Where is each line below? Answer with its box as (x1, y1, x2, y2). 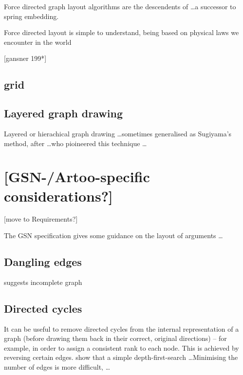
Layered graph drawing (4, 106, 123, 121)
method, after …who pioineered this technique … (4, 138, 147, 148)
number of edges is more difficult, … (4, 362, 111, 372)
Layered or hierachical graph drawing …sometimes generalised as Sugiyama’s (4, 128, 232, 138)
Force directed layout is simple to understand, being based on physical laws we (4, 27, 239, 37)
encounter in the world (4, 37, 72, 47)
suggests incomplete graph (4, 277, 82, 287)
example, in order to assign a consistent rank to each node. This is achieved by (4, 342, 239, 353)
